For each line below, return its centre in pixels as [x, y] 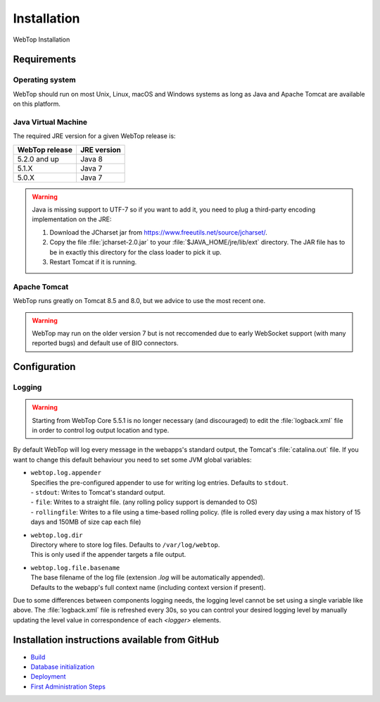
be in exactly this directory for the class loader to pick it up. [135, 252]
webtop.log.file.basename [75, 568]
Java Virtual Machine [50, 122]
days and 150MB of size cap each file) [86, 522]
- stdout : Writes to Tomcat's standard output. [98, 492]
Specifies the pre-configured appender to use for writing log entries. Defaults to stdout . [159, 482]
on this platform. [37, 104]
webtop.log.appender [66, 473]
